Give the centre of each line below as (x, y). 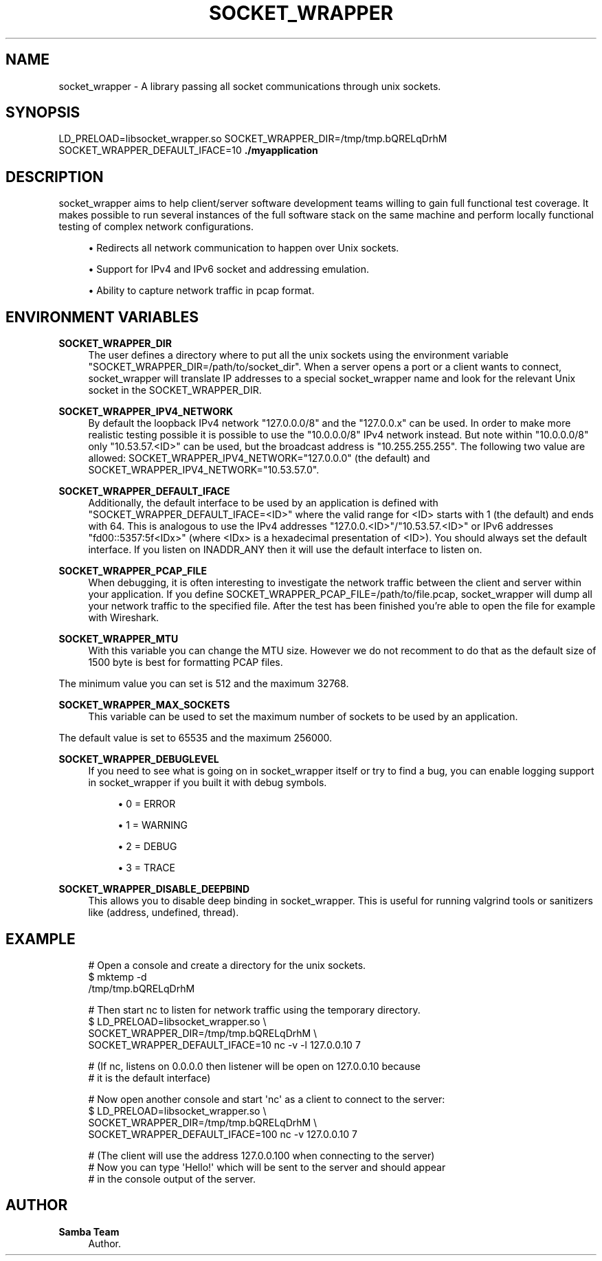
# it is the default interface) (149, 1078)
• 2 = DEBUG (147, 847)
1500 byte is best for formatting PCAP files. (186, 662)
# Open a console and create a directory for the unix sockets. (227, 965)
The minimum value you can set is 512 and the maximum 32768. (204, 684)
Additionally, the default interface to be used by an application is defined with (263, 503)
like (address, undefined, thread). (164, 913)
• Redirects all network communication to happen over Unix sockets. (244, 248)
